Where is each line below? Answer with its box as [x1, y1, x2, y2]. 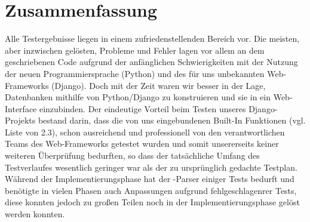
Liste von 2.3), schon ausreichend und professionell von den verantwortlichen [5, 125, 285, 138]
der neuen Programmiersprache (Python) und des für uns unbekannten [5, 67, 265, 79]
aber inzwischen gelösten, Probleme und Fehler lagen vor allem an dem [5, 44, 265, 56]
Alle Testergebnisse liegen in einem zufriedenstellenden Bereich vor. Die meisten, [5, 32, 300, 45]
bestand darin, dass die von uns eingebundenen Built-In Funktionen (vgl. [38, 114, 306, 127]
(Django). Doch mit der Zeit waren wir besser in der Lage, [51, 79, 266, 91]
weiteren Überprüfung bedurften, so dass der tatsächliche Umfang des [5, 149, 260, 162]
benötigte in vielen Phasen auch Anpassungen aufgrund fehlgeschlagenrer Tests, [5, 184, 297, 196]
